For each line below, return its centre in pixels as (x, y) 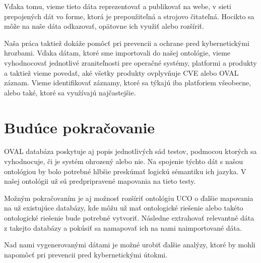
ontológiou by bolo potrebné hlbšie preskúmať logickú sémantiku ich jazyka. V (125, 171)
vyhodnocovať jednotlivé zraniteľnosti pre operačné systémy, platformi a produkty (130, 62)
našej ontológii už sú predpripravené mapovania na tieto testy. (100, 181)
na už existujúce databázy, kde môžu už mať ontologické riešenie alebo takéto (124, 208)
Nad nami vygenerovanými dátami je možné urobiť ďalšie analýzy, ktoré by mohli (130, 245)
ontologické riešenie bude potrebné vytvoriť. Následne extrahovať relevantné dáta (129, 218)
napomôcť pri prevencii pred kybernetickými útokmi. (86, 254)
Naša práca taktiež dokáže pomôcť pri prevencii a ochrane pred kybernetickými (127, 43)
